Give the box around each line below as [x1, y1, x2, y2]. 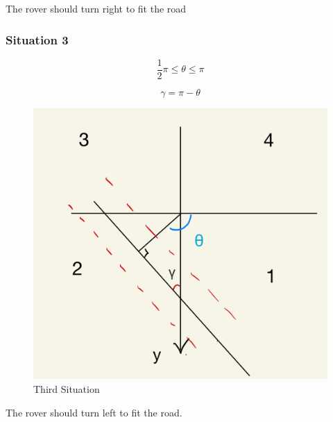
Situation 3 [6, 31, 69, 48]
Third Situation [33, 381, 100, 396]
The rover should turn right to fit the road [6, 1, 187, 15]
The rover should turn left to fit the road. [6, 405, 182, 419]
